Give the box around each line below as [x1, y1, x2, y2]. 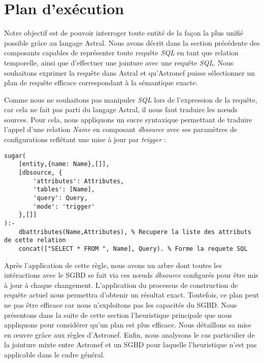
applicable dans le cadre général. [4, 349, 105, 359]
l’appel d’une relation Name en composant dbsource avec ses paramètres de [4, 124, 237, 135]
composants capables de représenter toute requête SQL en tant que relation [4, 47, 239, 58]
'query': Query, [33, 194, 88, 202]
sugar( [4, 152, 26, 159]
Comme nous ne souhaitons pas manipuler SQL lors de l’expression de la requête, [4, 94, 257, 105]
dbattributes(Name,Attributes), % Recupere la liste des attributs [18, 228, 251, 236]
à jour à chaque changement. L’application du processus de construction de [4, 279, 238, 290]
